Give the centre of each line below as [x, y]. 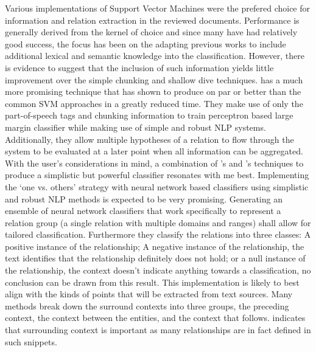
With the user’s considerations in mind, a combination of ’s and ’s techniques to [154, 163]
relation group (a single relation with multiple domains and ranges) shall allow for [158, 222]
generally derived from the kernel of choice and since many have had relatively [151, 32]
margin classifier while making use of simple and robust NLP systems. [135, 127]
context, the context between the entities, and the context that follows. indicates [155, 318]
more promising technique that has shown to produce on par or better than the [153, 91]
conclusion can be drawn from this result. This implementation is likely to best [152, 282]
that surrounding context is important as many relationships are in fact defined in [158, 330]
